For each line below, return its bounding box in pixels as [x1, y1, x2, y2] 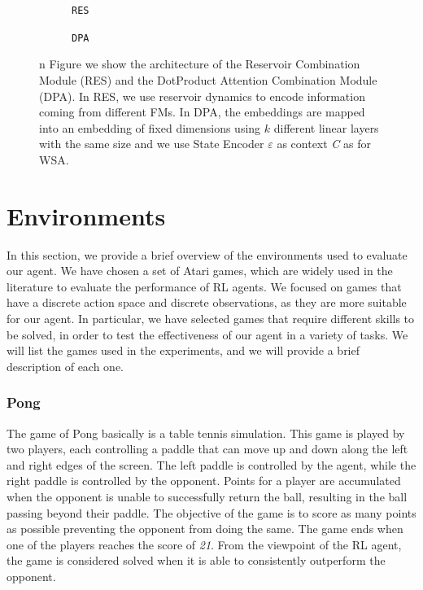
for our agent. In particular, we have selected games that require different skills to [7, 309, 415, 326]
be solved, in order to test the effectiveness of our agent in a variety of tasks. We [7, 326, 408, 343]
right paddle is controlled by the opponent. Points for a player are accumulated [7, 472, 401, 489]
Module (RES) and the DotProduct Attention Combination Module [39, 71, 377, 88]
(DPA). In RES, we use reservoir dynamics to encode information [39, 87, 365, 104]
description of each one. [7, 357, 124, 374]
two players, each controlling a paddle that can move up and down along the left [7, 440, 408, 457]
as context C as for [277, 135, 372, 152]
